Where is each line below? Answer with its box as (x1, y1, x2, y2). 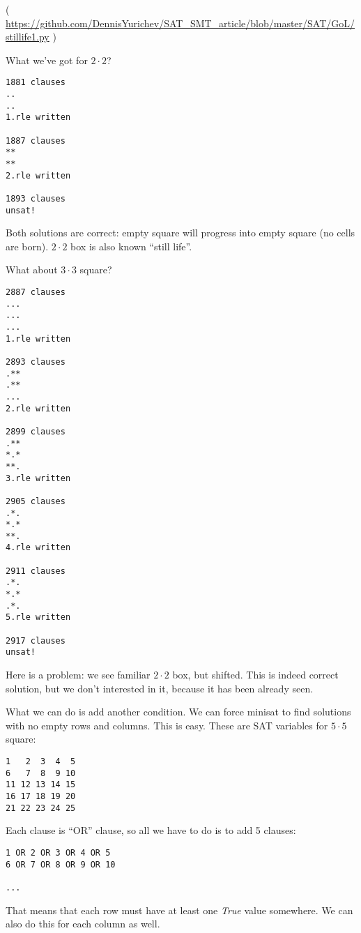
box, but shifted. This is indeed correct (172, 667, 339, 682)
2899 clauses (6, 426, 66, 437)
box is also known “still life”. (70, 238, 192, 253)
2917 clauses (6, 635, 66, 646)
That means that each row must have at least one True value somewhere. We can (6, 902, 353, 917)
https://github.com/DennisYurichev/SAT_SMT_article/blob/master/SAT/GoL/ (6, 15, 355, 30)
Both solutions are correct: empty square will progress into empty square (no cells (6, 225, 355, 240)
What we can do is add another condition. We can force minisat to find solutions (6, 704, 351, 719)
